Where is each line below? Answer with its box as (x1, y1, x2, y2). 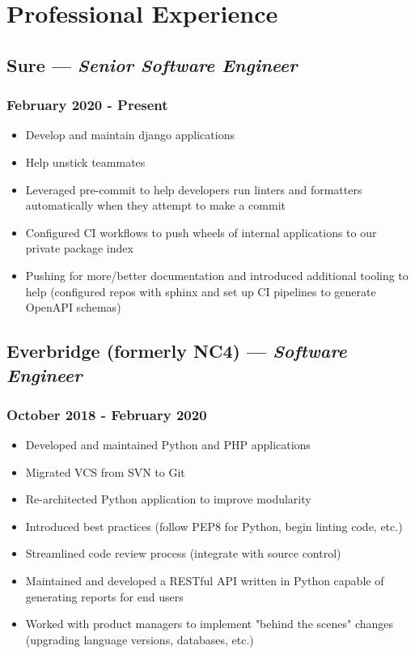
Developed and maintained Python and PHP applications (25, 436, 311, 453)
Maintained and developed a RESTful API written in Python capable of (25, 572, 384, 589)
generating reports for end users (25, 588, 184, 605)
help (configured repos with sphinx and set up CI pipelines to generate (25, 282, 376, 299)
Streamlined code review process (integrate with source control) (25, 545, 341, 562)
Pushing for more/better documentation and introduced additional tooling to (25, 266, 409, 283)
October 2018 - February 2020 (6, 404, 207, 424)
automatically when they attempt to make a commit (25, 197, 286, 214)
